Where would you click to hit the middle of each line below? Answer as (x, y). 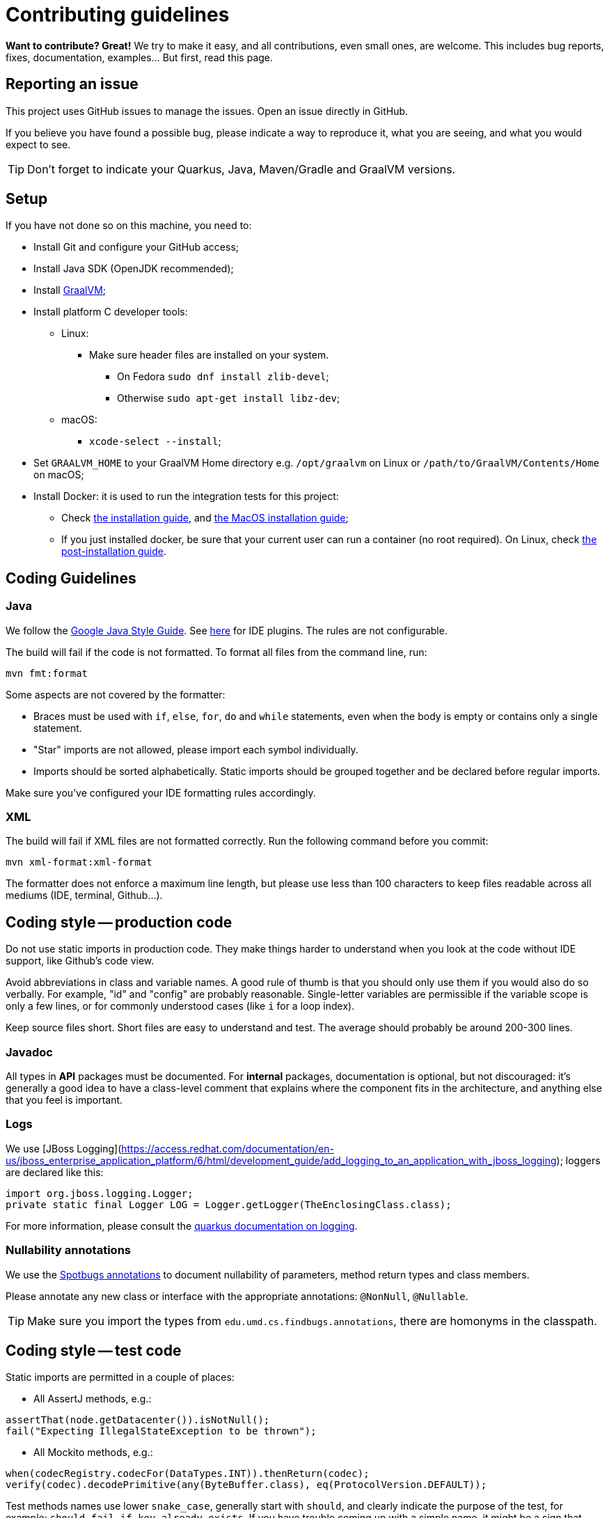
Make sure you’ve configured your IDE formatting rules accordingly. (161, 792)
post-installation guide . (114, 551)
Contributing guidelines (118, 15)
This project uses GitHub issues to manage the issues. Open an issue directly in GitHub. (207, 111)
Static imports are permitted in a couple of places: (120, 1377)
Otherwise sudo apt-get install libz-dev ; (229, 398)
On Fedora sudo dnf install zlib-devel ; (223, 377)
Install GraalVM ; (70, 290)
